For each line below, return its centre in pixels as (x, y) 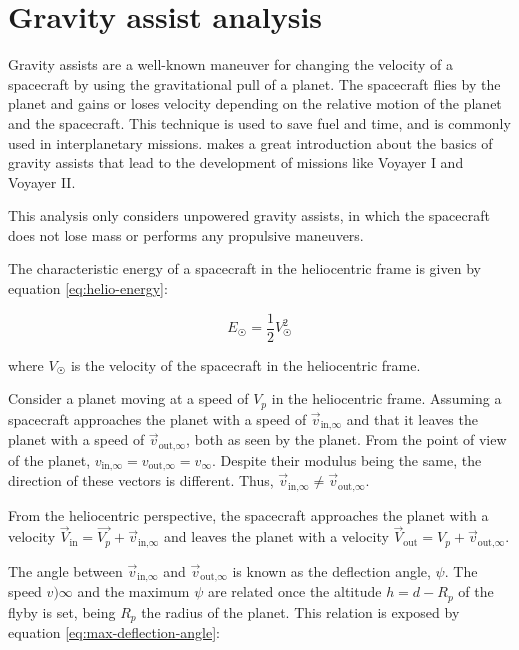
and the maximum (133, 591)
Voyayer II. (42, 181)
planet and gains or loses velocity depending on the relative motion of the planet (255, 103)
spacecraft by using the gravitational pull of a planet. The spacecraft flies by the (254, 83)
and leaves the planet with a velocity (276, 536)
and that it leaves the (412, 418)
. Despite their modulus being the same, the (346, 459)
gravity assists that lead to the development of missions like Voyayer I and (236, 162)
